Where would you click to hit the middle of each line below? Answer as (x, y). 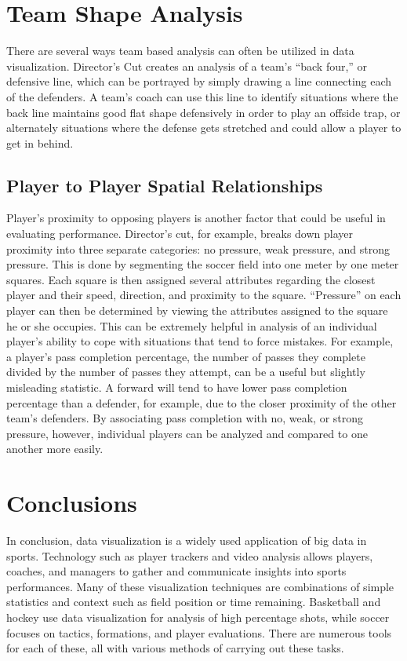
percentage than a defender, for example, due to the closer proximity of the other (202, 402)
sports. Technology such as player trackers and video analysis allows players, (190, 555)
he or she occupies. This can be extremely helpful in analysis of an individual (192, 325)
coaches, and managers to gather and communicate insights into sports (176, 571)
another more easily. (55, 449)
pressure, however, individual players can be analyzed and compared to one (187, 433)
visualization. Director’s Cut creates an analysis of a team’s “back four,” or (187, 66)
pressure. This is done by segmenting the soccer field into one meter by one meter (203, 264)
